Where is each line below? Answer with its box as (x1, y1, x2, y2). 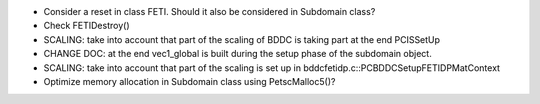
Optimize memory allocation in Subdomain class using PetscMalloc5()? (43, 75, 336, 87)
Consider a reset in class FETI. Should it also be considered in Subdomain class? (43, 6, 376, 17)
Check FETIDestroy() (43, 20, 130, 32)
